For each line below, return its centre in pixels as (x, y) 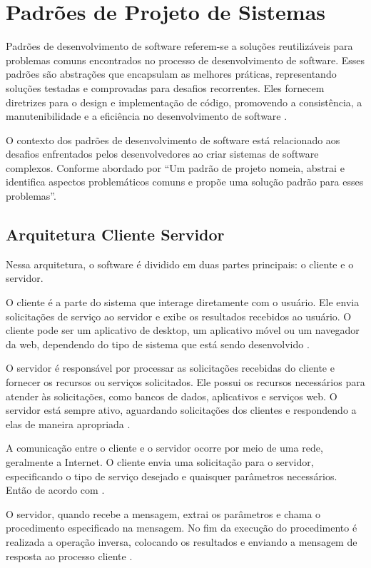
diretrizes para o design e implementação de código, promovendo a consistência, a (184, 102)
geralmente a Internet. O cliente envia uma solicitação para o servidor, (160, 461)
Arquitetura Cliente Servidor (115, 234)
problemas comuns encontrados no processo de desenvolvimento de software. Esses (185, 60)
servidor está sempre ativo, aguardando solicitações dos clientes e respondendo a (181, 410)
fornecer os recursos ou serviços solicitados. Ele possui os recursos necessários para (185, 382)
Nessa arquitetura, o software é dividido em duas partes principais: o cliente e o (180, 264)
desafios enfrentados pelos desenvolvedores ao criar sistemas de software (162, 154)
